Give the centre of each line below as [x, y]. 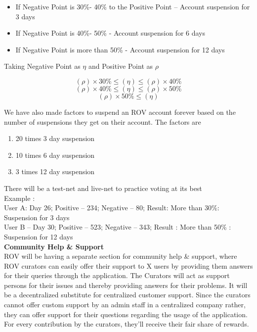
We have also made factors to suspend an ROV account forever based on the [120, 112]
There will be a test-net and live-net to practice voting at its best [103, 188]
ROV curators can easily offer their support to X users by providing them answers [128, 265]
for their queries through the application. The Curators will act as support [117, 275]
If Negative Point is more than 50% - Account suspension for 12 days [120, 49]
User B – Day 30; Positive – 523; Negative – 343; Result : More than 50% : [118, 227]
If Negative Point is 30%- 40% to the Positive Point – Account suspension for [133, 6]
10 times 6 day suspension [55, 155]
